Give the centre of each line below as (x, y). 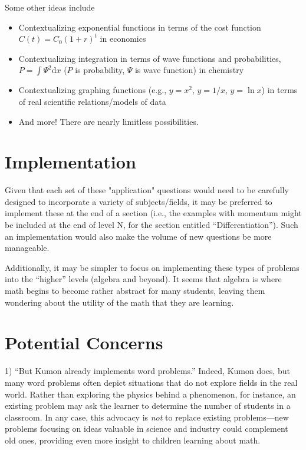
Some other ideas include (50, 7)
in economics (123, 39)
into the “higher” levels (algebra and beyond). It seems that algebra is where (143, 279)
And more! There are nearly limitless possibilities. (108, 121)
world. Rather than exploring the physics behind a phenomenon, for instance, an (150, 394)
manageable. (27, 248)
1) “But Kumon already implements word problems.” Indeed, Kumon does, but (147, 371)
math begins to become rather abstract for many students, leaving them (135, 291)
